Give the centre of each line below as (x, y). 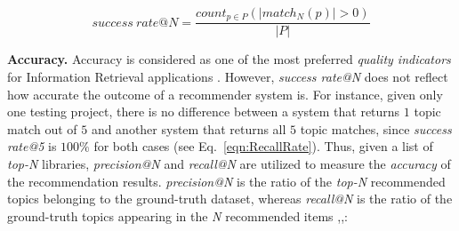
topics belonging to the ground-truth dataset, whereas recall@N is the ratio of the (230, 199)
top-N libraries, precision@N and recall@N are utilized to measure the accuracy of (229, 164)
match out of (42, 128)
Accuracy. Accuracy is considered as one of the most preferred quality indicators (229, 59)
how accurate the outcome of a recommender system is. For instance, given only (225, 94)
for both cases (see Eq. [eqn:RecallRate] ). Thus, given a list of (263, 146)
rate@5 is (32, 146)
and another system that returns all (189, 128)
